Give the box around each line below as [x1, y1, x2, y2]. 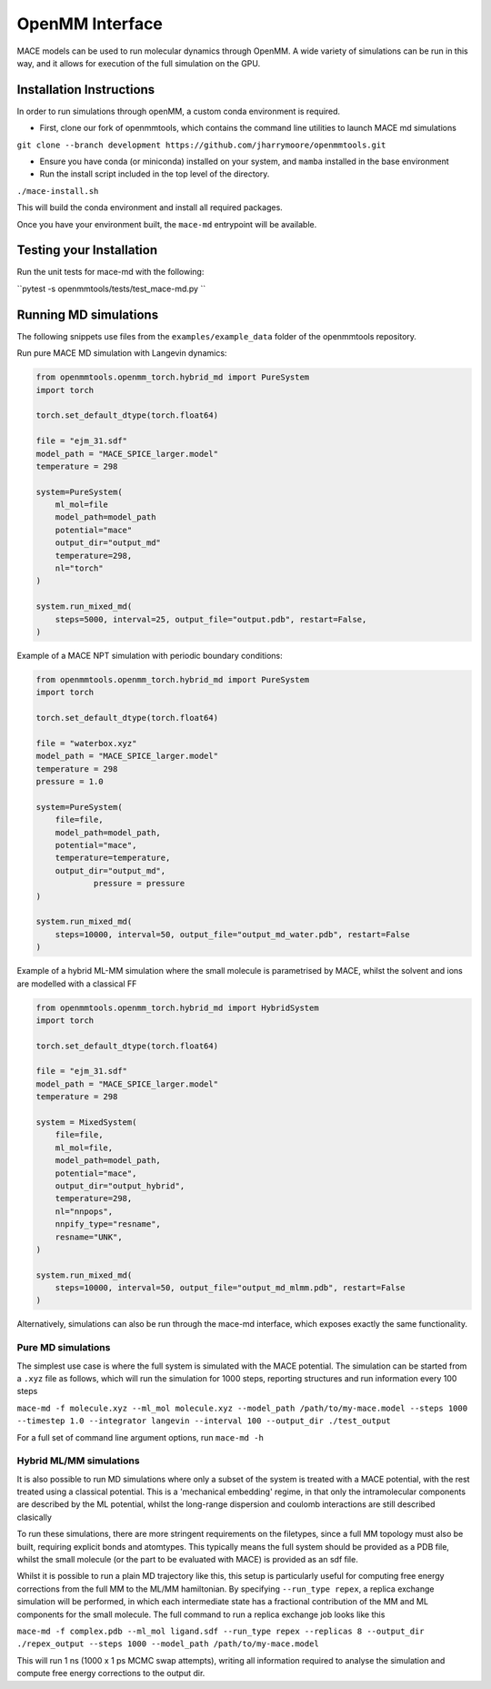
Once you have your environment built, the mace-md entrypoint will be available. [16, 218, 317, 229]
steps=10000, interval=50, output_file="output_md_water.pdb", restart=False [55, 929, 411, 939]
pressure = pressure [93, 878, 185, 889]
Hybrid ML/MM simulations [16, 1454, 140, 1467]
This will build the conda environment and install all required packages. [16, 202, 284, 213]
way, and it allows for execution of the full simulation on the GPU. [16, 57, 261, 68]
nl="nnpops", [55, 1206, 114, 1217]
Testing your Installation [16, 242, 158, 258]
